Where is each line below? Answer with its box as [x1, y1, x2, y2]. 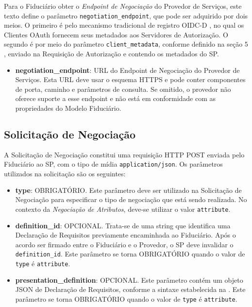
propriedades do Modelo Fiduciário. [15, 103, 121, 113]
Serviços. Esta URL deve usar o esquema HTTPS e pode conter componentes [15, 74, 246, 85]
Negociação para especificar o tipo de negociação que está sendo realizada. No [15, 194, 247, 205]
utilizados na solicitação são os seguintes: [4, 169, 126, 179]
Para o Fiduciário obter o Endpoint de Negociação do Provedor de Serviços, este [4, 1, 242, 11]
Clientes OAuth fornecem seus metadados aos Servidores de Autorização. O [4, 29, 228, 39]
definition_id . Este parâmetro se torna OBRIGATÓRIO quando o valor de [15, 249, 245, 259]
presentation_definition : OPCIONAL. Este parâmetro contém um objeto [15, 274, 243, 285]
